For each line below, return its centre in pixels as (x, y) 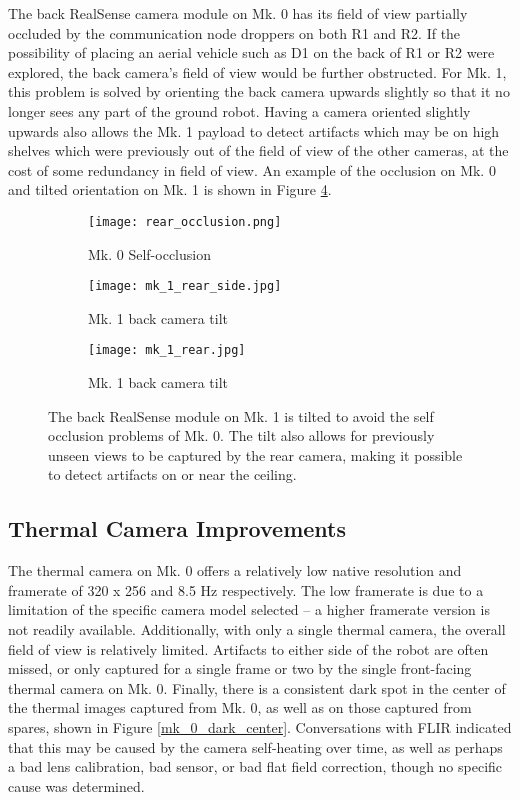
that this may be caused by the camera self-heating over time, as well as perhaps (255, 746)
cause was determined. (76, 785)
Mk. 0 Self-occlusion (149, 253)
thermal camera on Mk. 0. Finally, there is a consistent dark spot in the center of (257, 687)
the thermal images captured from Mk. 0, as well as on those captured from (240, 707)
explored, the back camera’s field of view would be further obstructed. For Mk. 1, (257, 71)
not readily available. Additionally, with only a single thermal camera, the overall (257, 629)
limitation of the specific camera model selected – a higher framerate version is (249, 609)
